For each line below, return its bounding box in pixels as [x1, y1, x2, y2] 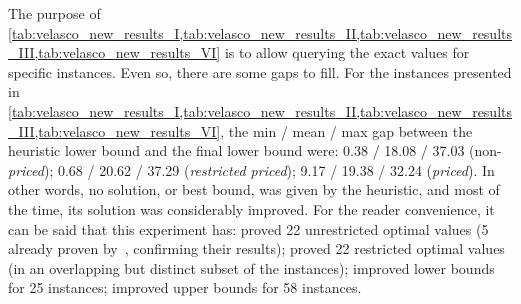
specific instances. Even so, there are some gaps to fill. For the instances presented [8, 61, 512, 82]
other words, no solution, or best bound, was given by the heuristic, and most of [8, 179, 500, 200]
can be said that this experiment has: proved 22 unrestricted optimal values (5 [8, 218, 489, 239]
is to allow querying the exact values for [224, 42, 470, 63]
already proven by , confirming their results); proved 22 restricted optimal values [8, 238, 505, 259]
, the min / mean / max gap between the [220, 120, 473, 141]
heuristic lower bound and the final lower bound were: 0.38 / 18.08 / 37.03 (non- [8, 140, 502, 161]
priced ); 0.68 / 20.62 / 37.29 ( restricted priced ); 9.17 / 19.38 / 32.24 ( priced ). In [8, 159, 495, 180]
